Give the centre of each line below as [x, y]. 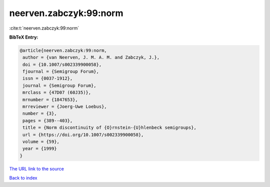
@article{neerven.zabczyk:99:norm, [63, 50]
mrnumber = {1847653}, [50, 100]
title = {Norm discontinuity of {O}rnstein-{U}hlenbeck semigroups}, [110, 128]
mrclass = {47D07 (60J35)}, [57, 92]
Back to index [23, 178]
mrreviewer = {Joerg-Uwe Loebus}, [65, 107]
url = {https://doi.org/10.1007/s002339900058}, [83, 135]
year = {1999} [40, 149]
